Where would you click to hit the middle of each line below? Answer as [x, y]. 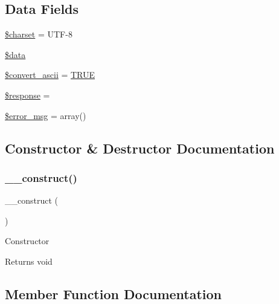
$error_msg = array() [46, 115]
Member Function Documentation [114, 293]
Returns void [29, 261]
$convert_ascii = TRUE [50, 75]
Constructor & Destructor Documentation [140, 148]
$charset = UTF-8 [39, 34]
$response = [27, 95]
